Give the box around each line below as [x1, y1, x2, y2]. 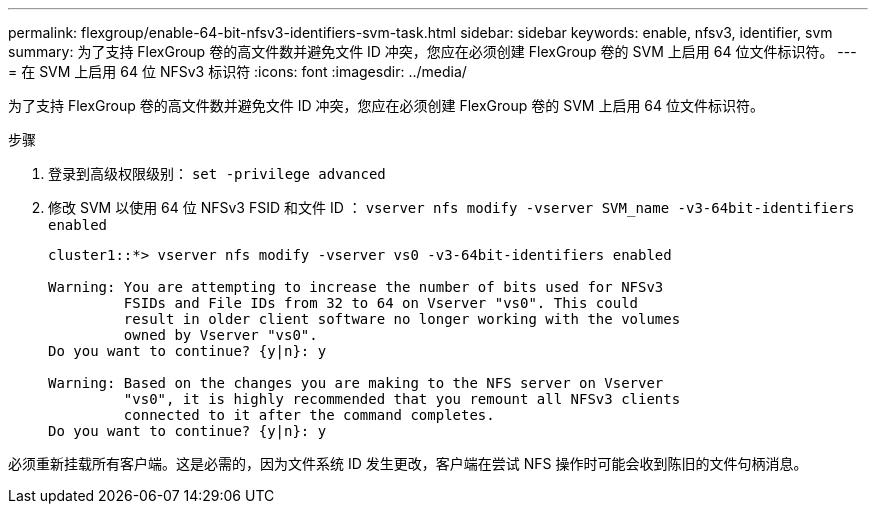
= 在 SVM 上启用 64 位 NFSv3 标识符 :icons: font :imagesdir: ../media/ [8, 63, 467, 80]
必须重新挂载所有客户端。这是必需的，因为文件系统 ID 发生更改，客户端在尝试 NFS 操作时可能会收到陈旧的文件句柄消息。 [8, 455, 808, 472]
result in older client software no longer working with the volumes [123, 311, 681, 327]
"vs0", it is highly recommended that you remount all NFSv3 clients [123, 391, 681, 407]
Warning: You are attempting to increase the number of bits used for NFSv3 [48, 279, 664, 295]
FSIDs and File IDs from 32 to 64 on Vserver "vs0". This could [123, 295, 639, 311]
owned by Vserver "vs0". [123, 327, 318, 343]
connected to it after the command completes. [123, 407, 495, 423]
